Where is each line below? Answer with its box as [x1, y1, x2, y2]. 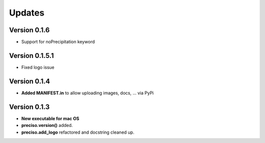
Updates [9, 7, 45, 18]
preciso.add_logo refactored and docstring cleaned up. [21, 129, 134, 135]
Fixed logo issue [21, 64, 54, 70]
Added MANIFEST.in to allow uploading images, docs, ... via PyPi [21, 90, 154, 96]
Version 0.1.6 [9, 26, 50, 34]
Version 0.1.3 [9, 102, 50, 111]
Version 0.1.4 [9, 77, 50, 85]
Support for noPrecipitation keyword [21, 39, 95, 45]
